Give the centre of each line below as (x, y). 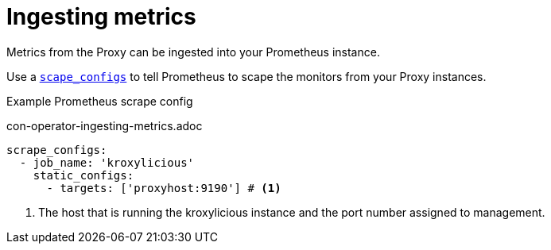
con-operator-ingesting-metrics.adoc (105, 125)
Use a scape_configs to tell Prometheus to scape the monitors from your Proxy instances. (246, 76)
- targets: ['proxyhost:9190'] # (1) (164, 188)
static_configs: (83, 175)
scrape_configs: (57, 150)
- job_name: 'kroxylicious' (107, 162)
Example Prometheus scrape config (100, 101)
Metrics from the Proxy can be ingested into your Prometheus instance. (193, 52)
